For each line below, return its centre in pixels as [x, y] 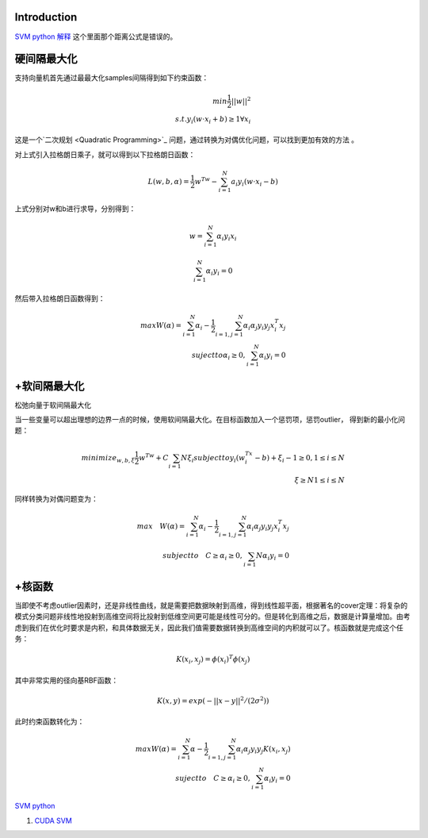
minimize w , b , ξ [108, 459]
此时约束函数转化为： [50, 721]
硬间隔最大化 [46, 59]
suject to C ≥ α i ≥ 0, [213, 779]
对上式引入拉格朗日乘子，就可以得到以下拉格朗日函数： [105, 154]
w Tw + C [154, 457]
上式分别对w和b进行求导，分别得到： [75, 209]
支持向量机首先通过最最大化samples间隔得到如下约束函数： [112, 78]
